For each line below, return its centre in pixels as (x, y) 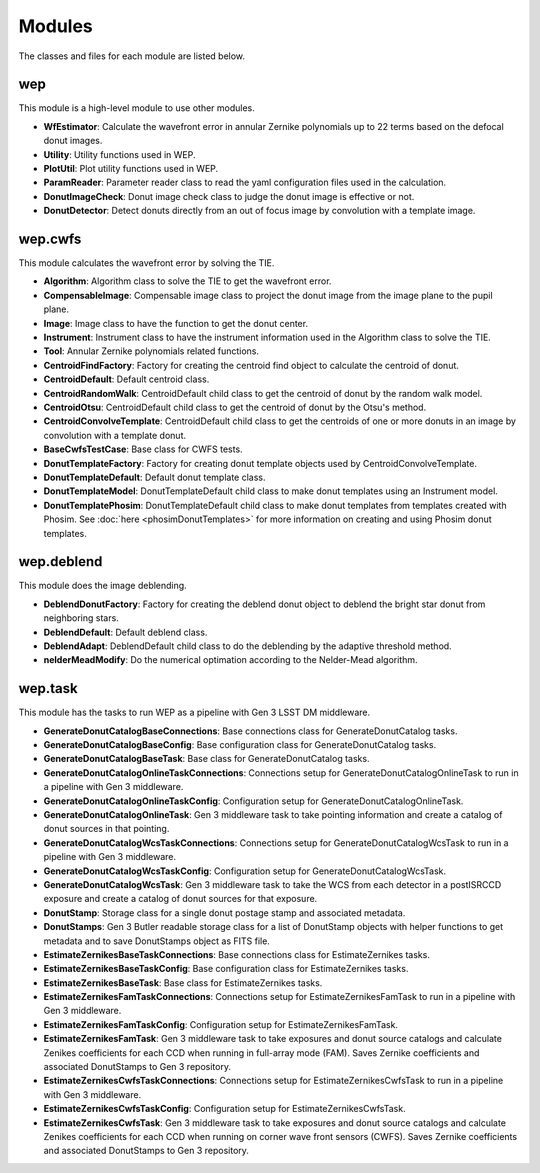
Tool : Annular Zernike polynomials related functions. (151, 351)
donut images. (73, 141)
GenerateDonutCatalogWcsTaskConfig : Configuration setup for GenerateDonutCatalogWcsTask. (245, 871)
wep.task (48, 688)
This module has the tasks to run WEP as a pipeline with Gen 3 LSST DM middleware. (194, 712)
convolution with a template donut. (115, 435)
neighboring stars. (81, 618)
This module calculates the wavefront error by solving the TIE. (146, 263)
